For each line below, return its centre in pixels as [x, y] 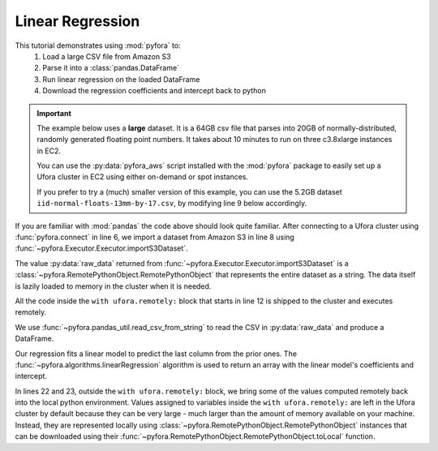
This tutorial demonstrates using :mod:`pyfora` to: [98, 45]
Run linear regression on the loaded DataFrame [121, 79]
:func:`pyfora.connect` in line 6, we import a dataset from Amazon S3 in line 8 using [155, 237]
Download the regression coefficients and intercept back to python [155, 91]
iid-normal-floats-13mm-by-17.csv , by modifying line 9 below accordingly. [172, 204]
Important [54, 113]
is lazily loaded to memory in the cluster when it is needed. [113, 286]
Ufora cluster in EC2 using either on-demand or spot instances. [143, 177]
